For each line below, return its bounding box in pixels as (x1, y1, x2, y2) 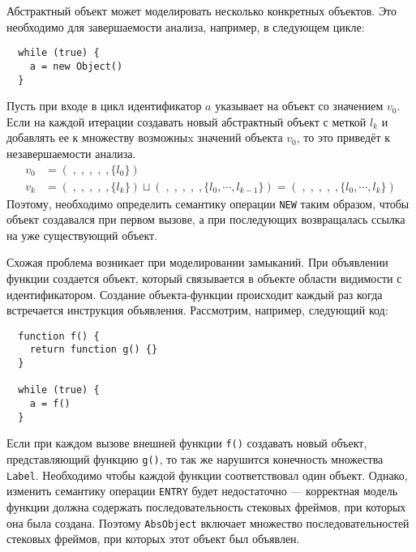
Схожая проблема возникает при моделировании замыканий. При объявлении (6, 254, 388, 271)
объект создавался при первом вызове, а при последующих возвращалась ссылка (6, 211, 405, 228)
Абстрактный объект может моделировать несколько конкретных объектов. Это (6, 2, 397, 19)
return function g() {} (29, 344, 158, 356)
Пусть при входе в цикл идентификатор (6, 97, 202, 114)
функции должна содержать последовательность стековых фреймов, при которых (6, 499, 406, 516)
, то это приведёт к (296, 129, 390, 146)
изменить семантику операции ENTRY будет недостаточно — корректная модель (6, 482, 398, 499)
